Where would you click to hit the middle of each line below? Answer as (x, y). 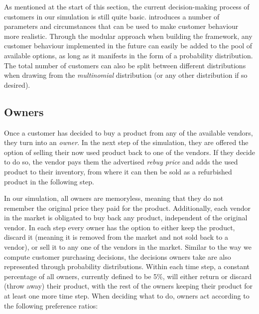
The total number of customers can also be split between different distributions (125, 65)
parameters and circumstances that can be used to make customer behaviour (121, 26)
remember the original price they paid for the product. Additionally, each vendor (127, 208)
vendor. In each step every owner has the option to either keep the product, (120, 227)
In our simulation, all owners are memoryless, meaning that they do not (114, 198)
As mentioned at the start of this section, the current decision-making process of (127, 6)
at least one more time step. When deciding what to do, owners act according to (127, 296)
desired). (17, 84)
